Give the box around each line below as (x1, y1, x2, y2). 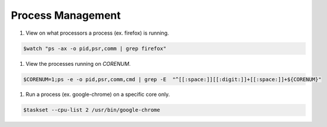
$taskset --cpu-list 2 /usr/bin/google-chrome (23, 106, 160, 113)
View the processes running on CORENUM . (25, 60, 131, 67)
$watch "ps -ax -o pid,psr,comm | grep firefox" (23, 45, 167, 52)
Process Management (11, 9, 121, 22)
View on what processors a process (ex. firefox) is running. (25, 29, 169, 36)
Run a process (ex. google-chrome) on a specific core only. (25, 91, 170, 98)
